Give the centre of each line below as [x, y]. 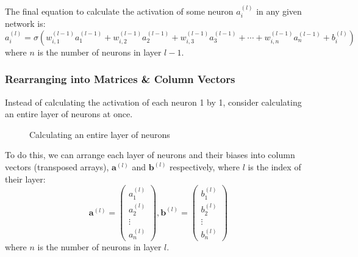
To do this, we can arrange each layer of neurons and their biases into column [150, 155]
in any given [279, 11]
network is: [25, 24]
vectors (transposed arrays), [57, 167]
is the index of [274, 167]
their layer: [25, 179]
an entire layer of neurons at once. [69, 114]
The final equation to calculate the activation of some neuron [119, 11]
